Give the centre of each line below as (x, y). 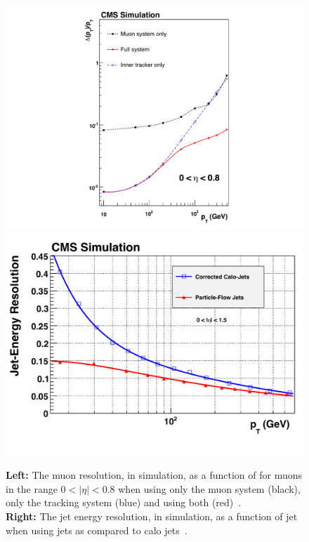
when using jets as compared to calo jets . (97, 530)
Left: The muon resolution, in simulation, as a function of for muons (154, 475)
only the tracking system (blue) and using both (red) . (124, 502)
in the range (32, 488)
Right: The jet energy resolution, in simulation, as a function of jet (152, 516)
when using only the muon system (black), (209, 488)
